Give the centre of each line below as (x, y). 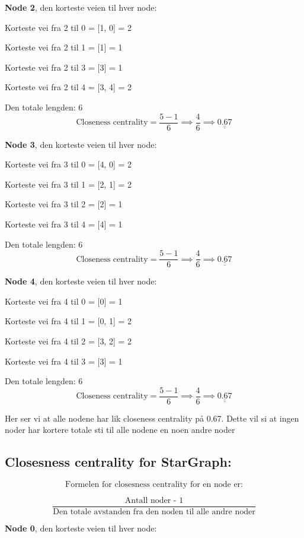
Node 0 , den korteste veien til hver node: (81, 528)
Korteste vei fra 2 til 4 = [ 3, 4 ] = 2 (68, 87)
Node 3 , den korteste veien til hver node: (81, 144)
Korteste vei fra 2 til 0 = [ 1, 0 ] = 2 (68, 27)
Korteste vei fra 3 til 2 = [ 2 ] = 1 (64, 204)
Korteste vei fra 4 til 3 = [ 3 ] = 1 (64, 361)
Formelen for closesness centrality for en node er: (154, 485)
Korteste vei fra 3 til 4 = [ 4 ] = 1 (64, 224)
